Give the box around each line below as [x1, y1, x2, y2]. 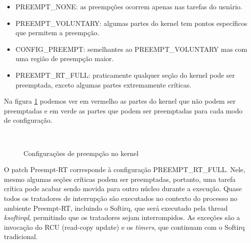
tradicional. [4, 231, 38, 242]
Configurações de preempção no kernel [23, 148, 139, 158]
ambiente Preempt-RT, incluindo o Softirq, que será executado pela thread [4, 202, 228, 213]
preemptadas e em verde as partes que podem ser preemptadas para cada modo [4, 105, 243, 115]
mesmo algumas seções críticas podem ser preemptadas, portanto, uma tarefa [4, 174, 236, 184]
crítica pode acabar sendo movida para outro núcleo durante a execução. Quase [4, 183, 242, 194]
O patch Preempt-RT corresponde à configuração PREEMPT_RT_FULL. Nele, [4, 164, 246, 175]
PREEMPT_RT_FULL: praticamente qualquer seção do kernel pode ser [15, 69, 235, 80]
